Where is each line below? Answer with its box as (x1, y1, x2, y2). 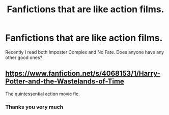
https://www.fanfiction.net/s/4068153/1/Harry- (5, 69, 160, 78)
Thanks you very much (5, 103, 64, 110)
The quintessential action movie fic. (5, 91, 80, 97)
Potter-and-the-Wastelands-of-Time (5, 77, 125, 86)
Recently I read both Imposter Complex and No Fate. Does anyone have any (5, 49, 164, 55)
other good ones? (5, 54, 42, 61)
